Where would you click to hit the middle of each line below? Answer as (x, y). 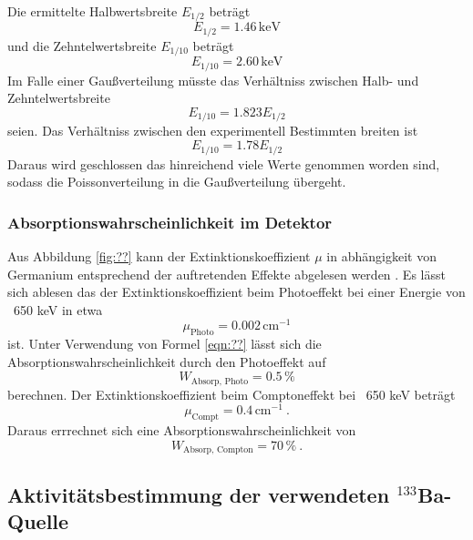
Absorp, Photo (220, 381)
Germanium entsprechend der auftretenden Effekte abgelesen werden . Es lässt (226, 274)
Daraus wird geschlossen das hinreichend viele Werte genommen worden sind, (224, 163)
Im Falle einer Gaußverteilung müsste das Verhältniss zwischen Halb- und (213, 80)
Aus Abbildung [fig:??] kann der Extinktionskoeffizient (159, 255)
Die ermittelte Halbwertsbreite (93, 11)
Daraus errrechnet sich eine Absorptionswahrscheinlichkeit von (182, 430)
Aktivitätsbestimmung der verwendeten (199, 494)
